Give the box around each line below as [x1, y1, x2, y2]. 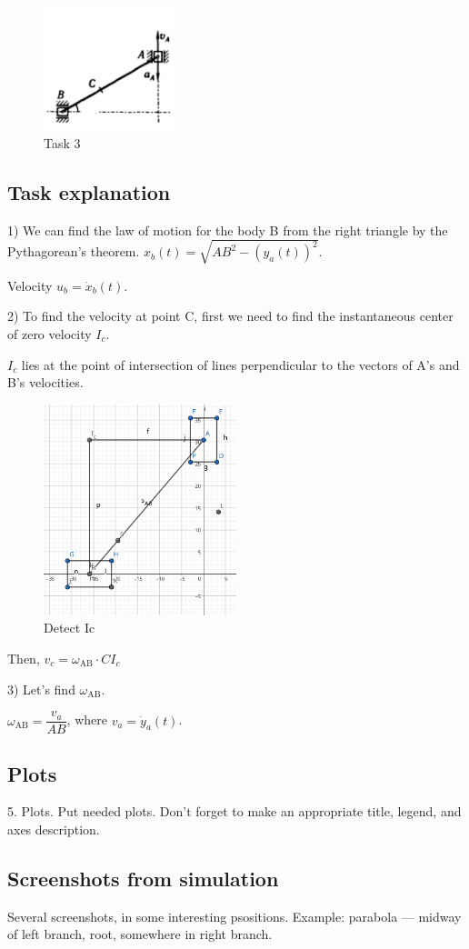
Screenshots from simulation [7, 864, 279, 892]
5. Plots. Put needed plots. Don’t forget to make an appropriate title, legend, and [7, 802, 462, 821]
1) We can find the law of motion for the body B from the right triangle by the [7, 220, 448, 239]
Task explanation [7, 177, 171, 205]
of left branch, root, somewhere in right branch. [7, 924, 273, 944]
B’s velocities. [7, 373, 84, 392]
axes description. [7, 820, 100, 838]
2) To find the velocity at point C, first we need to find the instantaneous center [7, 306, 454, 325]
